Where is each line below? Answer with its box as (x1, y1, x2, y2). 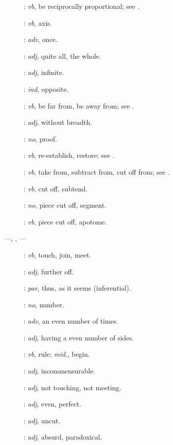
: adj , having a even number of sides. (24, 332, 134, 342)
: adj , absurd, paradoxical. (24, 432, 102, 442)
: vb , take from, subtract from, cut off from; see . (24, 166, 170, 177)
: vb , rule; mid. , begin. (24, 349, 90, 359)
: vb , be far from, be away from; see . (24, 100, 135, 111)
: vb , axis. (24, 17, 52, 28)
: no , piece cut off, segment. (24, 200, 107, 210)
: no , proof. (24, 133, 57, 144)
